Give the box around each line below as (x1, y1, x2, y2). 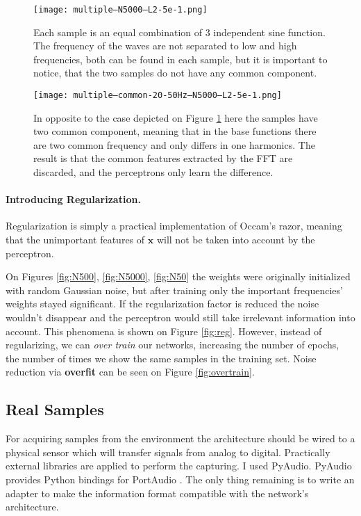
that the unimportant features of (6, 232, 145, 247)
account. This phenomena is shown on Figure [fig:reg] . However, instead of (6, 323, 322, 338)
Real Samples (6, 398, 104, 420)
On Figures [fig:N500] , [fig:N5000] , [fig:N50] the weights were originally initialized (6, 269, 351, 284)
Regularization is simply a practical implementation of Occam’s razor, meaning (6, 218, 342, 233)
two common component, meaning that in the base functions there (33, 124, 317, 138)
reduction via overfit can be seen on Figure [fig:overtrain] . (6, 364, 255, 379)
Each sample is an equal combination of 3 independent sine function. (33, 24, 326, 39)
